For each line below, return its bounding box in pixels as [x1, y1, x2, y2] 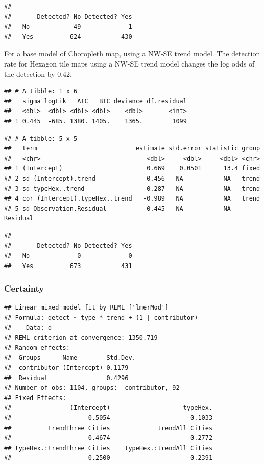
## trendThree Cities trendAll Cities [4, 424, 213, 432]
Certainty [4, 282, 44, 295]
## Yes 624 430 [4, 33, 132, 40]
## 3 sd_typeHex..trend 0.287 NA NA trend [4, 185, 260, 192]
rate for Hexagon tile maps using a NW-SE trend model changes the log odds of [4, 58, 255, 69]
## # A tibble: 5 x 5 [4, 135, 78, 142]
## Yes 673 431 [4, 262, 132, 270]
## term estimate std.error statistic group [4, 145, 260, 152]
